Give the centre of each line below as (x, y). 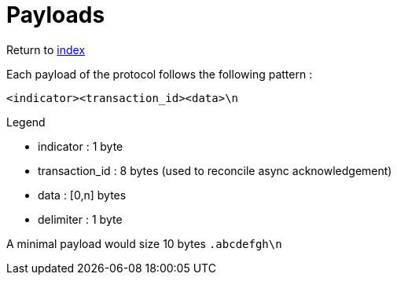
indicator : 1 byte (81, 146)
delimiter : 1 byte (80, 219)
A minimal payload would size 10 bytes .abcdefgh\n (144, 243)
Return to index (46, 49)
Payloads (56, 15)
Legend (26, 122)
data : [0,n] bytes (82, 195)
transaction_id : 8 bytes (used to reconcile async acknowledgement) (215, 170)
